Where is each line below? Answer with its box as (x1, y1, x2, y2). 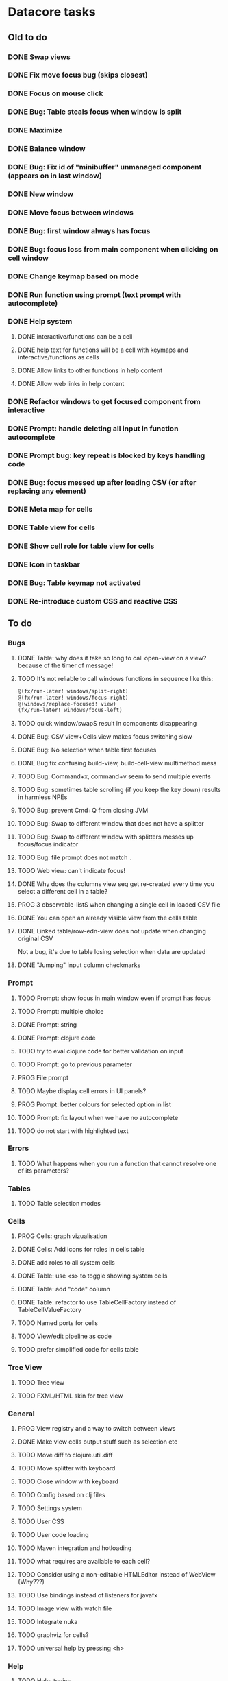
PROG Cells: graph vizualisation (17, 1232, 107, 1240)
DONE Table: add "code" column (17, 1285, 110, 1293)
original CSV (17, 934, 53, 943)
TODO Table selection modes (17, 1200, 101, 1208)
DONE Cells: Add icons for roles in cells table (17, 1245, 145, 1254)
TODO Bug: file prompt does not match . (17, 853, 133, 861)
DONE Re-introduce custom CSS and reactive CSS (8, 597, 178, 606)
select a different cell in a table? (17, 887, 108, 896)
